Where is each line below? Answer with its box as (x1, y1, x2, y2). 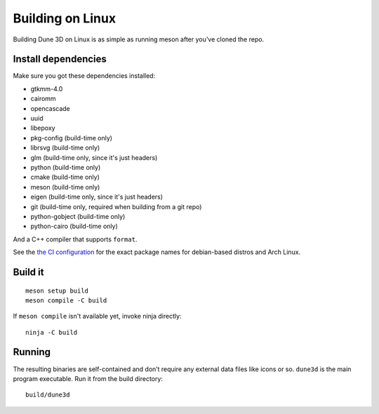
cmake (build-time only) (30, 173, 100, 182)
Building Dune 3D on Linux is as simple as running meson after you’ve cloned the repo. (13, 35, 265, 44)
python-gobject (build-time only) (30, 212, 126, 220)
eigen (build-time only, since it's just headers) (30, 193, 164, 201)
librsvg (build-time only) (30, 144, 100, 152)
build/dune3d (25, 391, 70, 399)
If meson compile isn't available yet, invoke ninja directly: (13, 312, 182, 321)
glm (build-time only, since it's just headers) (30, 153, 158, 161)
